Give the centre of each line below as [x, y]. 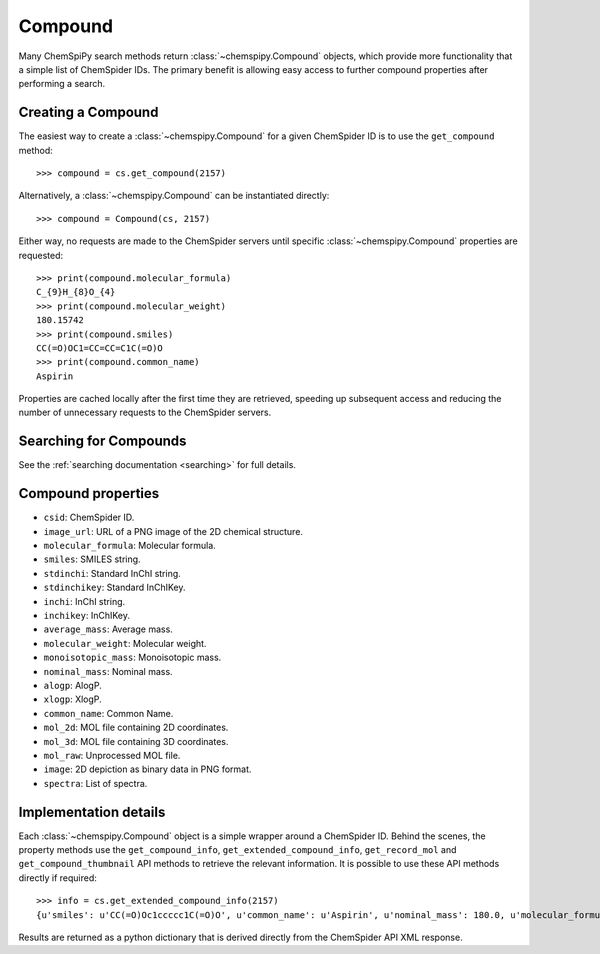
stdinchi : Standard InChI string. [112, 573]
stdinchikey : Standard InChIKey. [114, 587]
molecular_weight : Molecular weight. [125, 643]
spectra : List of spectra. [95, 783]
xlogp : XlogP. [72, 699]
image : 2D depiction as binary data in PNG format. [147, 769]
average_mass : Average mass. [108, 629]
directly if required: [57, 877]
